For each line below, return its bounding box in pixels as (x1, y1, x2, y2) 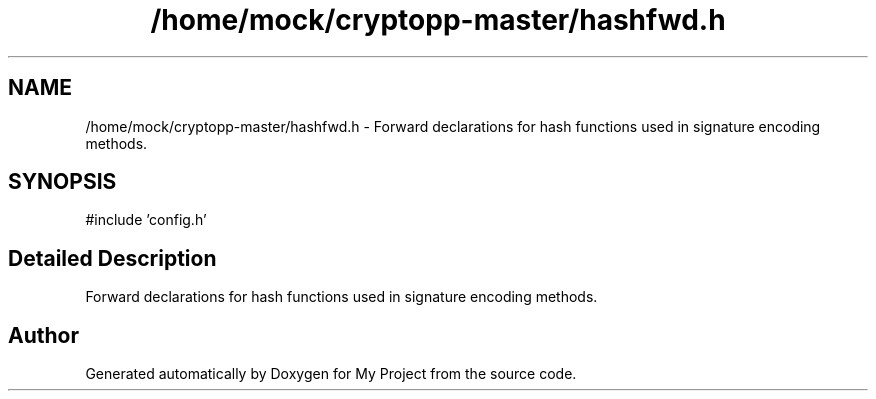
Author (8, 322, 79, 348)
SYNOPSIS (8, 169, 117, 195)
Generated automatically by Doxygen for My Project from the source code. (85, 365, 577, 383)
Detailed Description (8, 245, 217, 271)
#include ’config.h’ (85, 211, 207, 229)
